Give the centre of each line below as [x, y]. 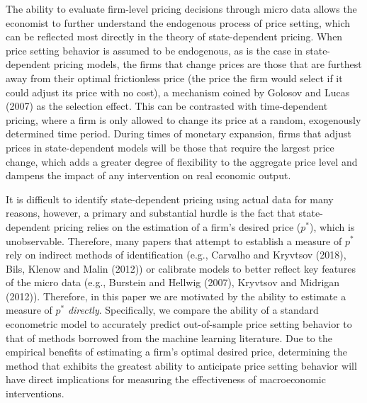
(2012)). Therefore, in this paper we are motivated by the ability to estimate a [176, 296]
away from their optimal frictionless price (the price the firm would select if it [174, 78]
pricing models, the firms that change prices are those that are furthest [208, 64]
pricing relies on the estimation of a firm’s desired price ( [177, 226]
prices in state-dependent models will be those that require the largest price [170, 147]
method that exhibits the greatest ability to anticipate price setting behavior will [181, 365]
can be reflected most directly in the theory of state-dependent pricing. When [174, 36]
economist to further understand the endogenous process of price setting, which [178, 22]
